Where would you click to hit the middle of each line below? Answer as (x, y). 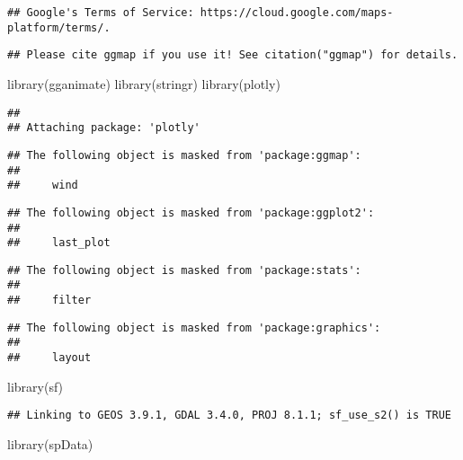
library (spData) (50, 444)
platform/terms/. (59, 27)
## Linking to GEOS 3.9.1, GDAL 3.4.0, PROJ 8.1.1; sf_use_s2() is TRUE (229, 416)
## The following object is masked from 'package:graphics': (194, 327)
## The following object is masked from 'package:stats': (184, 270)
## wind (43, 186)
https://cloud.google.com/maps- (297, 13)
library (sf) (36, 386)
